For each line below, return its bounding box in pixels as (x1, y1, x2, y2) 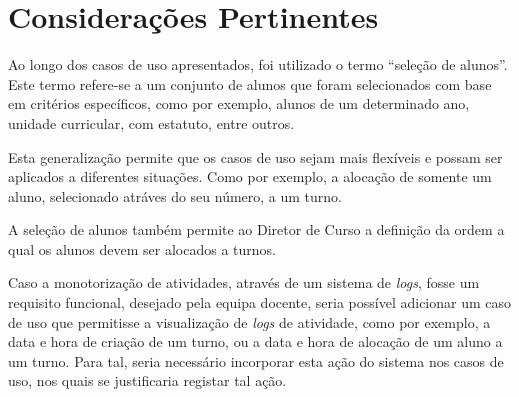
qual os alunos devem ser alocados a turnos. (8, 238, 277, 259)
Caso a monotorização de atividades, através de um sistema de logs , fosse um (8, 272, 480, 293)
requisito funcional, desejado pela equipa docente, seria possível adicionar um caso (8, 292, 512, 313)
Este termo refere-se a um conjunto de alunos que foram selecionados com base (8, 73, 492, 94)
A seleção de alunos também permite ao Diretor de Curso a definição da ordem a (8, 219, 505, 240)
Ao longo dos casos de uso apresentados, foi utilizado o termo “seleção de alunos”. (8, 54, 508, 75)
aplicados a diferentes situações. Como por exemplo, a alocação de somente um (8, 166, 492, 187)
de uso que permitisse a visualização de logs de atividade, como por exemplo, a (8, 311, 491, 332)
